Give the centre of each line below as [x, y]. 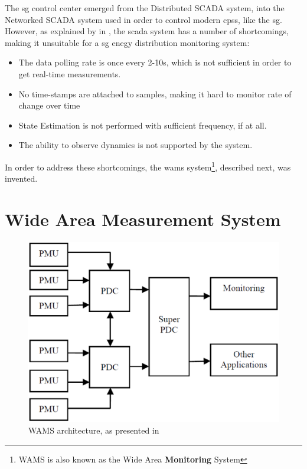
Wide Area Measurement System [143, 219]
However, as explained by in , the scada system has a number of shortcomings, [147, 31]
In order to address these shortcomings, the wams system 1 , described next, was [148, 166]
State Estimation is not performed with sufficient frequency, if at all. [143, 125]
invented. [21, 178]
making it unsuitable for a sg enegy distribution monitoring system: [127, 42]
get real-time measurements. [70, 73]
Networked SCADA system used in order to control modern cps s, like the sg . [143, 19]
